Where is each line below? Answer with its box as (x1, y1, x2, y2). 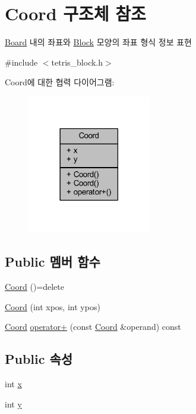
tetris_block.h (51, 55, 103, 68)
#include (5, 55, 38, 68)
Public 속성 (5, 350, 73, 368)
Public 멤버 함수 (5, 252, 100, 271)
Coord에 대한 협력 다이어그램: (5, 76, 115, 88)
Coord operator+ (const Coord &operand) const (5, 320, 181, 333)
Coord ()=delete (5, 280, 64, 292)
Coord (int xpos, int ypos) (5, 300, 100, 313)
